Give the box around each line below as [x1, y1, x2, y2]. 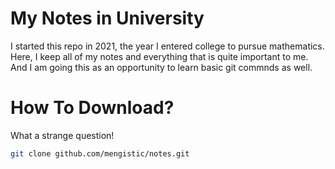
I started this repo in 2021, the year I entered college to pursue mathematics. [10, 40, 325, 52]
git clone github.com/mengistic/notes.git [10, 148, 190, 159]
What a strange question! [10, 129, 115, 141]
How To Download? [10, 97, 175, 119]
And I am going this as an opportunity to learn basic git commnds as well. [10, 61, 313, 73]
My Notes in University [10, 7, 205, 30]
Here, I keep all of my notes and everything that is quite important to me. [10, 50, 309, 62]
